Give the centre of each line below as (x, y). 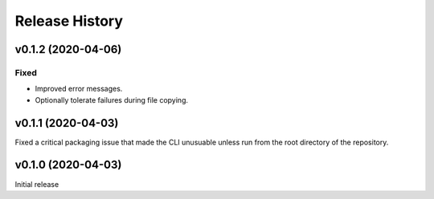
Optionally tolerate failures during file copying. (112, 99)
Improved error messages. (79, 89)
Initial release (37, 184)
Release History (69, 21)
